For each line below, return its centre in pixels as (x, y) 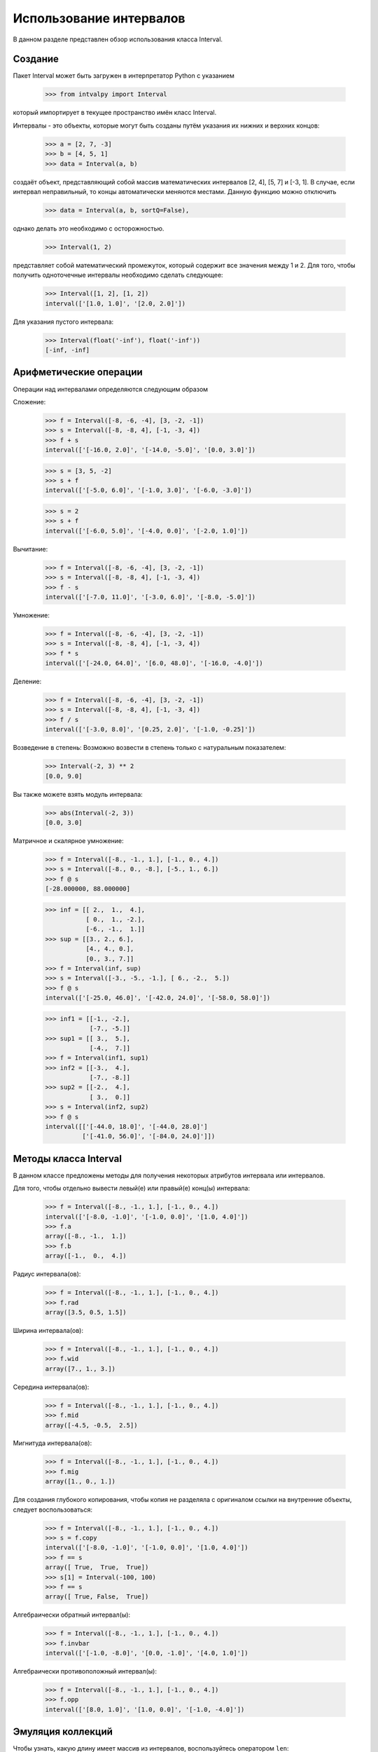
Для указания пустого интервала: (63, 322)
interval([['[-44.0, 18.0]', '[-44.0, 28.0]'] (126, 1127)
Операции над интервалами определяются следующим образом (111, 389)
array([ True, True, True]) (97, 1567)
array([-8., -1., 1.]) (86, 1236)
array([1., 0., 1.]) (80, 1481)
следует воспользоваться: (52, 1510)
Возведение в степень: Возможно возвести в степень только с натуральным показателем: (149, 748)
